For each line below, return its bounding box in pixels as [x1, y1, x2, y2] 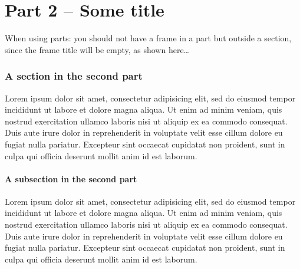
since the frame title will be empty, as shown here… [5, 43, 189, 55]
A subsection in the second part [5, 172, 137, 185]
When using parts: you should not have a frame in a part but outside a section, [5, 32, 292, 44]
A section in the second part [5, 68, 143, 83]
